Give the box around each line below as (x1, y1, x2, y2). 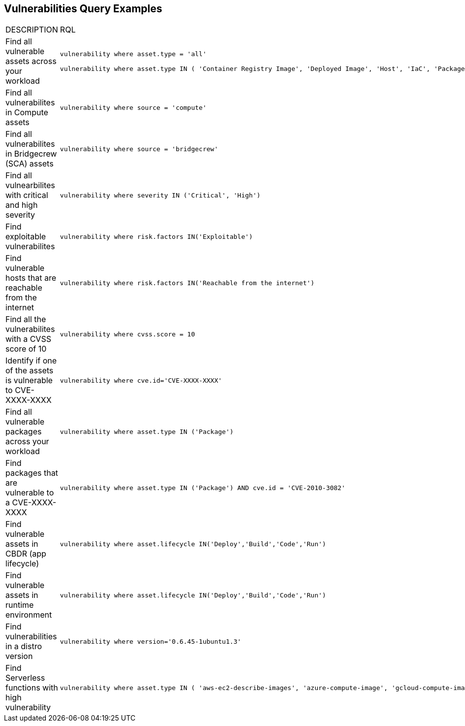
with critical (5, 190, 48, 200)
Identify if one (5, 356, 57, 366)
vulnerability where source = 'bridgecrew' (60, 145, 218, 153)
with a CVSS (5, 334, 51, 344)
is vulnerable (5, 375, 53, 386)
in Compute (5, 107, 48, 118)
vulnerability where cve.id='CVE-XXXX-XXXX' (60, 376, 222, 384)
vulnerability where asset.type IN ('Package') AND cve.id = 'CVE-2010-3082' (60, 484, 346, 492)
